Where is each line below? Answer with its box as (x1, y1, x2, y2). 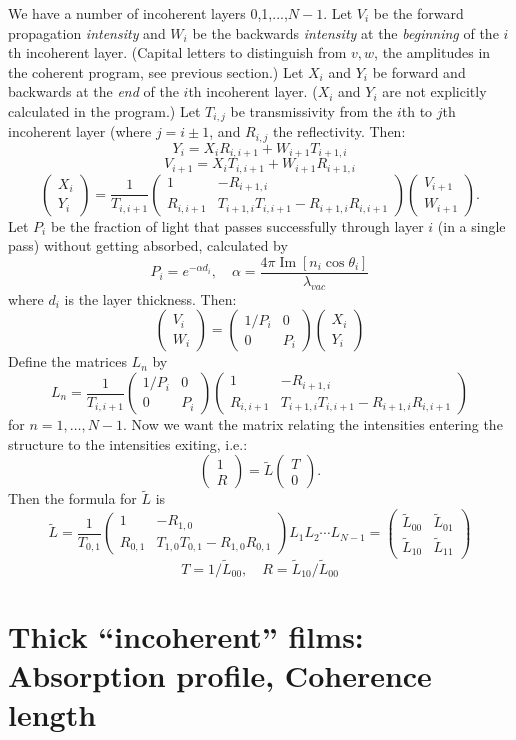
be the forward (373, 3, 464, 23)
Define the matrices (8, 351, 127, 372)
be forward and (372, 61, 466, 82)
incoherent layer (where (8, 121, 152, 142)
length (8, 694, 97, 735)
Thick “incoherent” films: (8, 615, 364, 656)
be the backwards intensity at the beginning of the (192, 22, 499, 43)
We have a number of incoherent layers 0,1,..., (8, 3, 288, 23)
